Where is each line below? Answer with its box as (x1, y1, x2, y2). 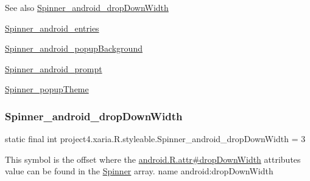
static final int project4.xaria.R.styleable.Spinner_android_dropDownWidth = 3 (5, 132, 306, 145)
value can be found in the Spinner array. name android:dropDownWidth (5, 165, 273, 177)
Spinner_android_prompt (5, 62, 102, 75)
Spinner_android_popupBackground (5, 42, 143, 55)
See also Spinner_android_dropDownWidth (5, 1, 169, 13)
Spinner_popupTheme (5, 83, 89, 95)
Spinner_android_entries (5, 21, 99, 34)
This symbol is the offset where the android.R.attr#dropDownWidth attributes (5, 152, 301, 165)
